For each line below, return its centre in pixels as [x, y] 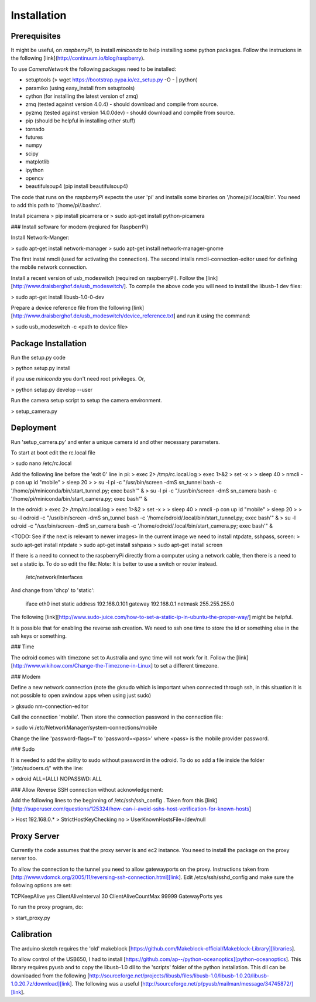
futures [34, 137]
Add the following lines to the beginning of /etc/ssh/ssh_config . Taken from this [107, 801]
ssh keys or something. [39, 636]
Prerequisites [36, 36]
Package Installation [49, 343]
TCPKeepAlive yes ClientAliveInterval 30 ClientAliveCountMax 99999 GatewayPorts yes [116, 896]
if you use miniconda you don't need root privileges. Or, [78, 379]
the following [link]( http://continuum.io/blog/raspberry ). [78, 58]
